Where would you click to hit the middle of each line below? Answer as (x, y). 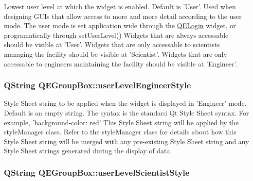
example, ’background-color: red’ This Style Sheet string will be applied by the (121, 122)
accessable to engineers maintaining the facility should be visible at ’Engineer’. (121, 63)
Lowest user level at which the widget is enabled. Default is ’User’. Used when (120, 6)
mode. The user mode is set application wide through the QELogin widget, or (120, 25)
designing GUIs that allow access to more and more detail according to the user (123, 16)
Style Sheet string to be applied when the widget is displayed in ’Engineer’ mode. (125, 103)
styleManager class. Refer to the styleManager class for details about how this (120, 132)
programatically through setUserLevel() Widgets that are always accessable (116, 35)
